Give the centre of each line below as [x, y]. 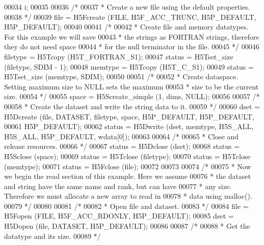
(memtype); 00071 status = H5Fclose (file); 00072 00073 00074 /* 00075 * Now [128, 166]
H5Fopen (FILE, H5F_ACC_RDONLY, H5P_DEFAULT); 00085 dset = [119, 216]
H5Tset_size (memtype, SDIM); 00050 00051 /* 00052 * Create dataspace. [121, 76]
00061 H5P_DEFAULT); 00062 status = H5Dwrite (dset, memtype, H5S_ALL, [129, 126]
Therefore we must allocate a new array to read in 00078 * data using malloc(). [128, 196]
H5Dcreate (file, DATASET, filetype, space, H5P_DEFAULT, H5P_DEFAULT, [129, 116]
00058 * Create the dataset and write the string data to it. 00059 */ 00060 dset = [132, 106]
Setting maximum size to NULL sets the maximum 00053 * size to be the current [131, 86]
